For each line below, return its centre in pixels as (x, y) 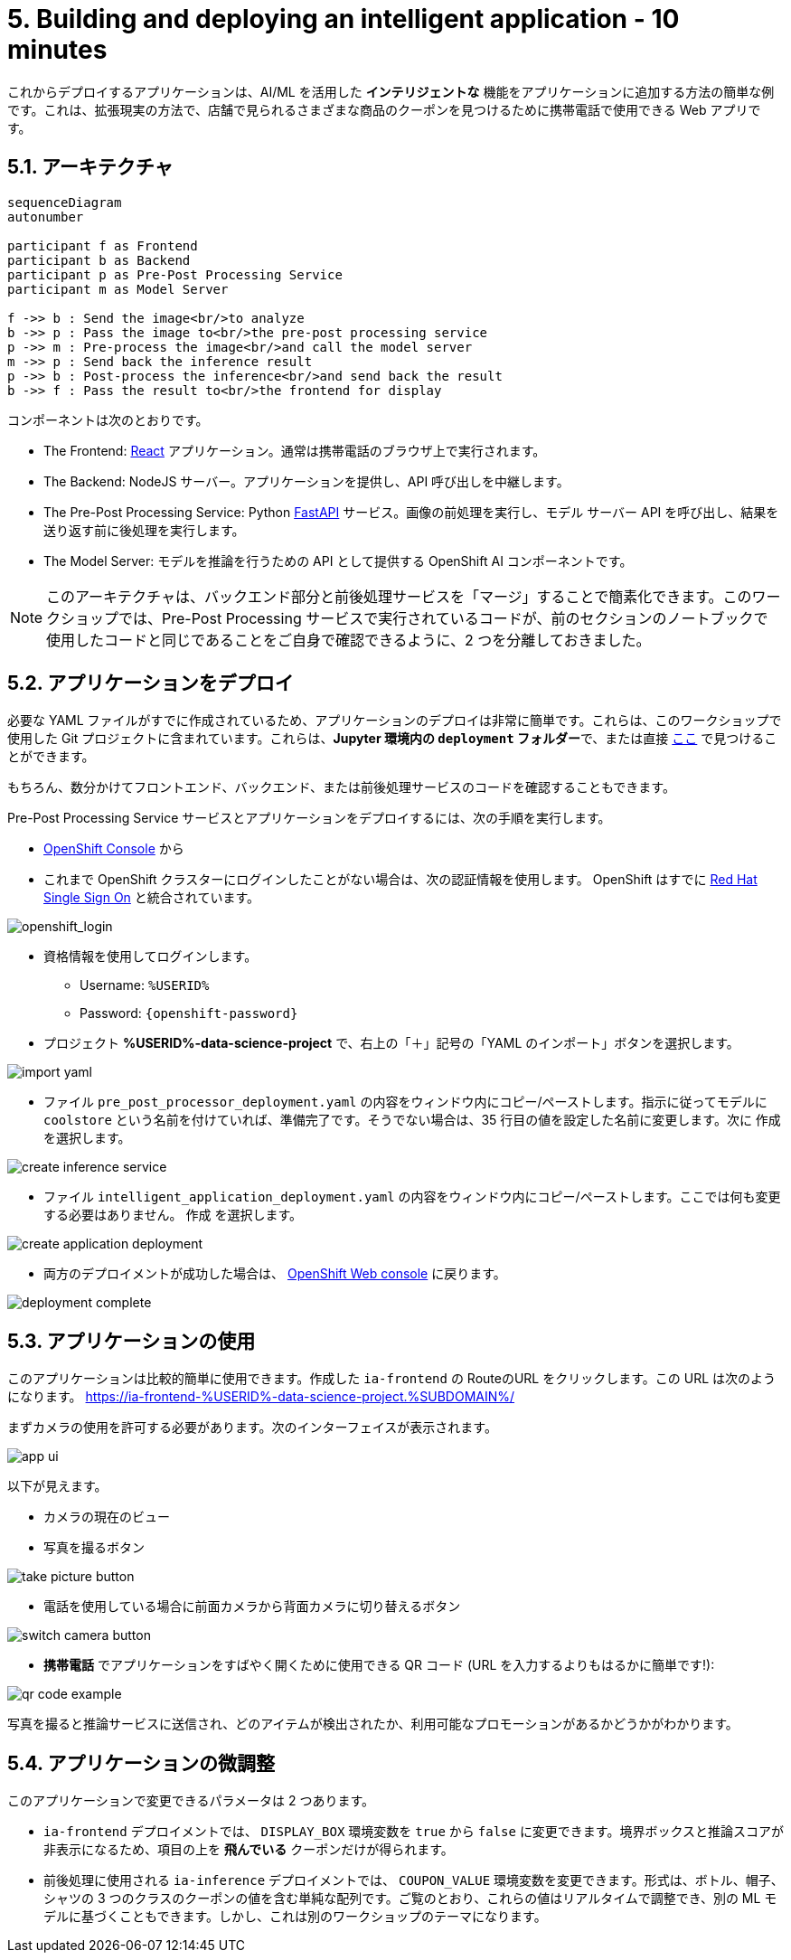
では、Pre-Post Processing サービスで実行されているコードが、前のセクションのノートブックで (443, 618)
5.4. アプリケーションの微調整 (141, 1763)
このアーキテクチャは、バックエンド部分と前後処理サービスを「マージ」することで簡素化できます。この (399, 596)
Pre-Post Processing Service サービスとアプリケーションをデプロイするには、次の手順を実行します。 (309, 818)
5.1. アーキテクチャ (90, 167)
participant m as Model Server (118, 289)
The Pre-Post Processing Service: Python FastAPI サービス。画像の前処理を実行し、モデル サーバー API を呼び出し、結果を (411, 512)
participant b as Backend (99, 260)
